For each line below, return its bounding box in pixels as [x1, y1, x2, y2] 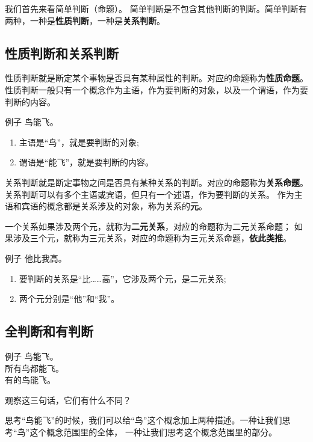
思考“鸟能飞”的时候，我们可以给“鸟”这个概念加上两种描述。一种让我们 [5, 414, 282, 426]
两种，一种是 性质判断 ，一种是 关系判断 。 [5, 14, 165, 26]
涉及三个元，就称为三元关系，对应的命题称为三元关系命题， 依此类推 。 [13, 232, 291, 244]
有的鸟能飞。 [5, 373, 55, 386]
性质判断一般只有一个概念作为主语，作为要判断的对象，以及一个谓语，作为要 [5, 83, 308, 96]
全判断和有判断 [5, 322, 93, 340]
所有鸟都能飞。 [5, 361, 64, 374]
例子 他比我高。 [5, 251, 67, 264]
